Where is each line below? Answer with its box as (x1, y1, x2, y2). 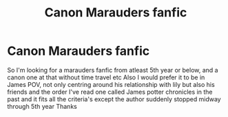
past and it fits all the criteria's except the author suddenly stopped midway (7, 94, 222, 103)
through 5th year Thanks (7, 102, 77, 110)
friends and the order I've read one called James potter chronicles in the (7, 88, 213, 96)
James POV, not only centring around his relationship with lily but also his (7, 80, 215, 88)
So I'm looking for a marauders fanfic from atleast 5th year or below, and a (7, 66, 218, 74)
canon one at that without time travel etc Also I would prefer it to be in (7, 73, 205, 81)
